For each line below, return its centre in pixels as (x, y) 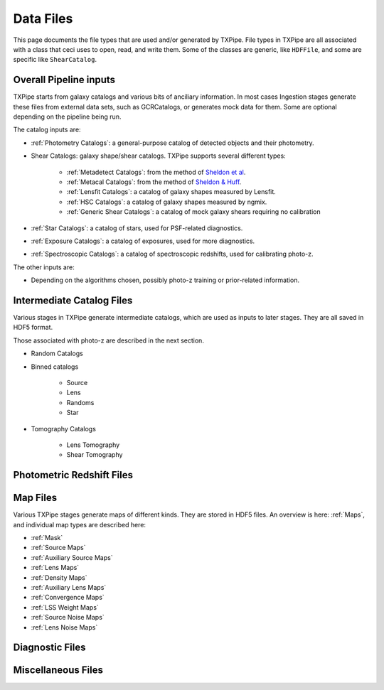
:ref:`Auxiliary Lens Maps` (69, 587)
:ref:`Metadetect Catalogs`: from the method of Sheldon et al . (156, 172)
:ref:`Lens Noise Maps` (64, 627)
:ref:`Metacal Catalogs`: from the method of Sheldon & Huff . (154, 182)
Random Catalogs (57, 354)
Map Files (35, 498)
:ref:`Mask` (47, 538)
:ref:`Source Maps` (58, 548)
